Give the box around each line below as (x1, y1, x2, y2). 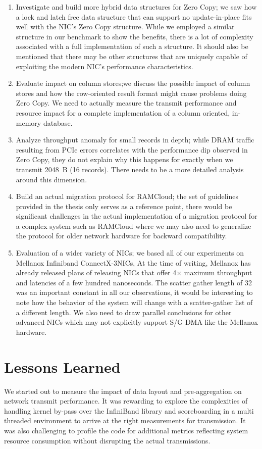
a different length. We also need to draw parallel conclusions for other (16, 307, 232, 317)
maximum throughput (184, 267, 252, 278)
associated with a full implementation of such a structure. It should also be (16, 41, 248, 52)
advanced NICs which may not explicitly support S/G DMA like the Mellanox (16, 317, 258, 327)
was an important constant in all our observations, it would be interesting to (16, 287, 253, 297)
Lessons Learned (4, 356, 121, 377)
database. (43, 117, 73, 128)
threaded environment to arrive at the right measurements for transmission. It (4, 415, 246, 426)
